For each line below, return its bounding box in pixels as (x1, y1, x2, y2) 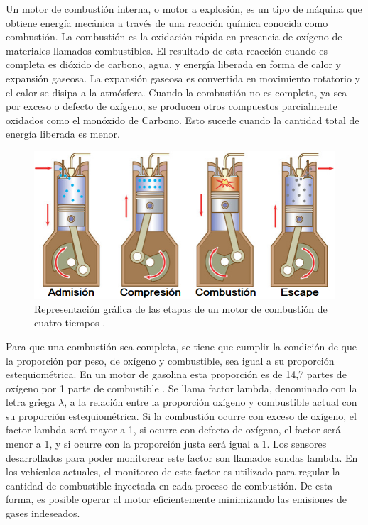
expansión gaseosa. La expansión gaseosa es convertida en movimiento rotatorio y (6, 70, 360, 85)
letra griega (6, 394, 55, 409)
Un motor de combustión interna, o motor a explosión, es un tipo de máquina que (6, 1, 362, 16)
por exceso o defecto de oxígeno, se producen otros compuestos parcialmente (6, 99, 337, 114)
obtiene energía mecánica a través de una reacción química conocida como (6, 15, 328, 30)
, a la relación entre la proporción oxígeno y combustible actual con (64, 394, 357, 409)
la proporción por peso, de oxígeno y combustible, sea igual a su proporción (6, 353, 335, 367)
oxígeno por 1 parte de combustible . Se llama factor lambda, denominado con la (6, 380, 357, 395)
